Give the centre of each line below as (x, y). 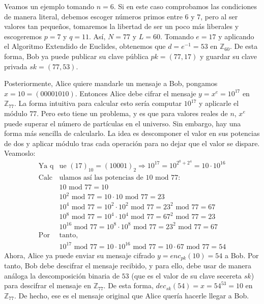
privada (16, 66)
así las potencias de (113, 177)
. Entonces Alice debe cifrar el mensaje (136, 93)
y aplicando (236, 36)
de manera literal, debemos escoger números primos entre (93, 16)
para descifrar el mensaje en (48, 285)
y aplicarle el (219, 103)
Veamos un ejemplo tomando (49, 6)
